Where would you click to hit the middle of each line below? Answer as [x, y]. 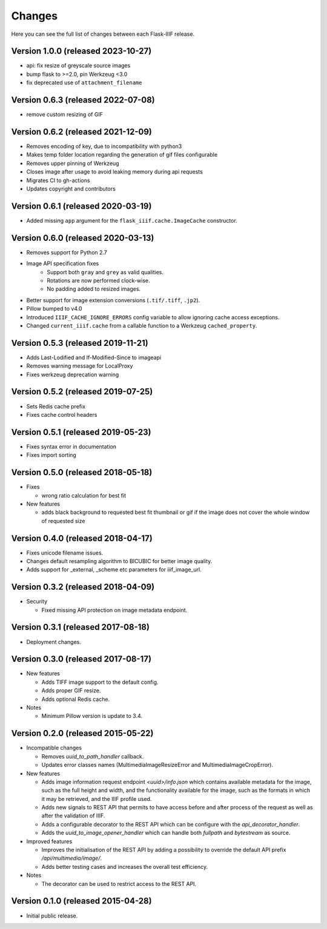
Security [37, 601]
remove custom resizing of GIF [64, 115]
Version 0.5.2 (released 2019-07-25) [82, 392]
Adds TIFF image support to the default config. [100, 682]
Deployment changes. [54, 642]
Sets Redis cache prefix [56, 406]
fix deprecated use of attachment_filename [84, 83]
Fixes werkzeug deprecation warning [73, 374]
